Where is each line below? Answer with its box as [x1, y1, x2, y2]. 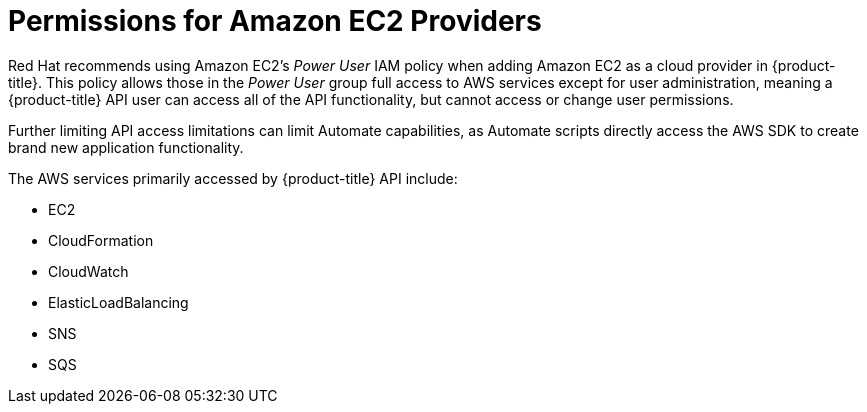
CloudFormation [48, 231, 154, 249]
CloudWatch [48, 262, 129, 280]
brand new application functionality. [8, 138, 244, 156]
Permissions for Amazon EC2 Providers [8, 4, 542, 38]
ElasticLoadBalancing [48, 293, 189, 311]
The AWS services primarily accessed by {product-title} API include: [8, 169, 458, 187]
